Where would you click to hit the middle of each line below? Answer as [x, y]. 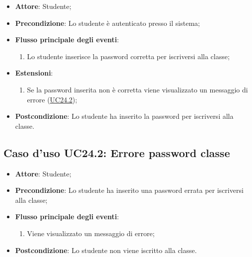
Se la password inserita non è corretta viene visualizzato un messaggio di [137, 89]
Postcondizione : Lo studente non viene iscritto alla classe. [106, 250]
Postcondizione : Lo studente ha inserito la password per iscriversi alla [124, 116]
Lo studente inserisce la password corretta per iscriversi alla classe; [128, 56]
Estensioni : [34, 73]
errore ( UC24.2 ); [52, 99]
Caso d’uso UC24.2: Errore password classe [117, 152]
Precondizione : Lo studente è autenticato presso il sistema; [107, 23]
